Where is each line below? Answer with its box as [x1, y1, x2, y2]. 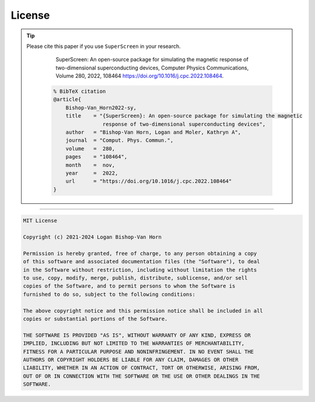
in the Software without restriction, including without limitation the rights [23, 266, 257, 273]
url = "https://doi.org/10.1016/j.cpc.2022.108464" [65, 178, 232, 185]
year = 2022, [65, 170, 118, 176]
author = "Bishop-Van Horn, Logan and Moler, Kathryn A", [65, 129, 242, 136]
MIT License [23, 217, 58, 224]
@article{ [53, 96, 82, 103]
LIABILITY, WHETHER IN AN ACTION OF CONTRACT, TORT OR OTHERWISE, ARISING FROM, [23, 365, 260, 371]
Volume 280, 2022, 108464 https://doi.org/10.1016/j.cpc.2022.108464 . [55, 72, 224, 79]
